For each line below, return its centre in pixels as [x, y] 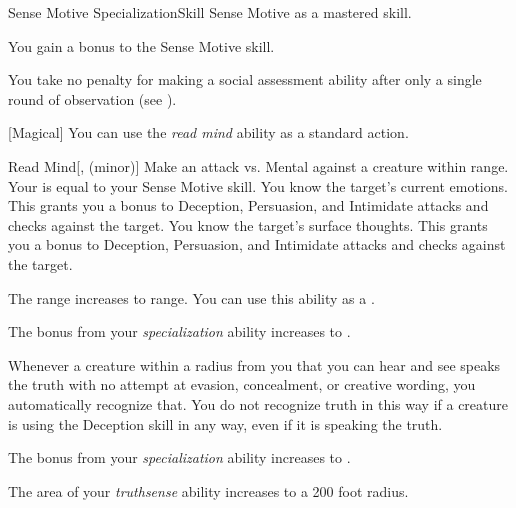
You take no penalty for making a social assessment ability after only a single [245, 79]
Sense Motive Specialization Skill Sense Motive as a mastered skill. [210, 12]
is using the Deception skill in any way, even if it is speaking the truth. [225, 423]
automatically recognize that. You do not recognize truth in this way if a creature [258, 403]
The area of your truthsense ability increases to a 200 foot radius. [208, 490]
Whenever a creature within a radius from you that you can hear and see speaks [254, 364]
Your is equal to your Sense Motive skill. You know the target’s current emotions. [258, 185]
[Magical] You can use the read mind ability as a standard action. [208, 132]
